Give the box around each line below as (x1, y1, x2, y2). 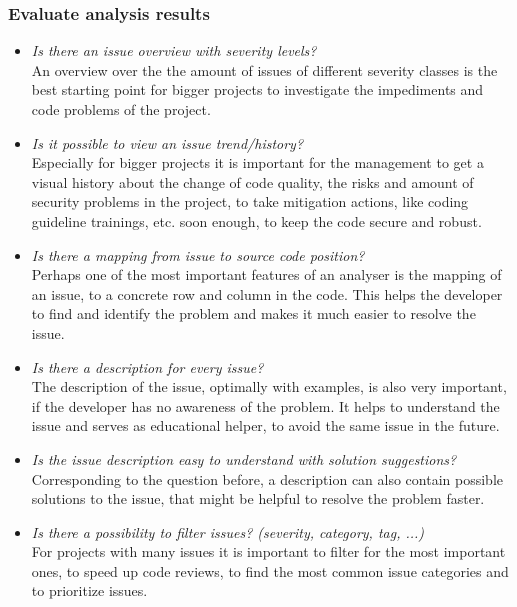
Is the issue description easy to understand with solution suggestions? (31, 448, 457, 469)
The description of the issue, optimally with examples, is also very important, (31, 376, 507, 397)
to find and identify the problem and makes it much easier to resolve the (31, 303, 476, 324)
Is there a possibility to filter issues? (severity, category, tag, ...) (31, 521, 425, 542)
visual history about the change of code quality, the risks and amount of (31, 171, 474, 192)
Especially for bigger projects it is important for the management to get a (31, 152, 484, 173)
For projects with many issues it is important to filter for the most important (31, 541, 506, 562)
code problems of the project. (31, 99, 211, 119)
